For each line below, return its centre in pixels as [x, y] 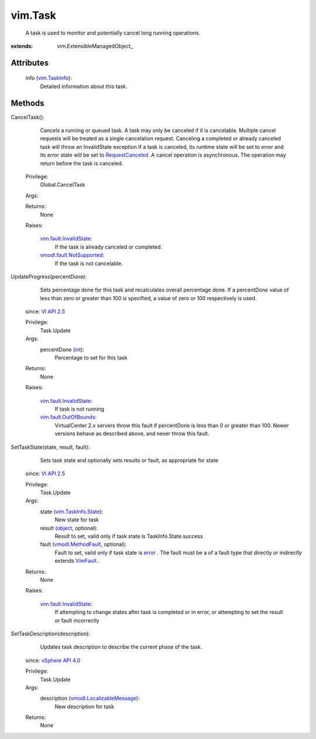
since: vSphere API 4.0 [53, 660]
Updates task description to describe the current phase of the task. [121, 647]
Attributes [30, 62]
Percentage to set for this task [91, 358]
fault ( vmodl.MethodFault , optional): [83, 544]
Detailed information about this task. [84, 86]
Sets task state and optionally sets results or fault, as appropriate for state [129, 460]
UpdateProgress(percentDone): [49, 276]
